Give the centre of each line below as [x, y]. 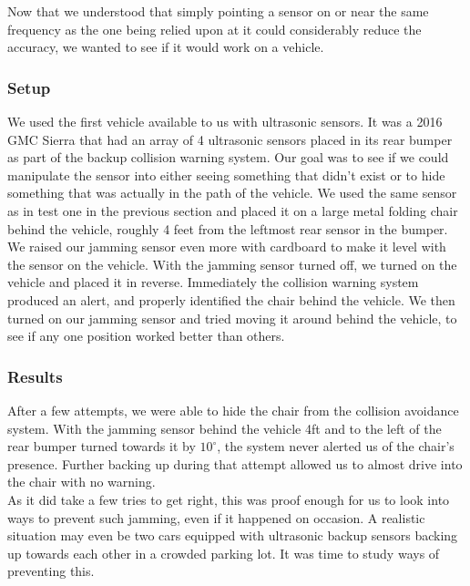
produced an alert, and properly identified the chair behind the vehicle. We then [231, 299]
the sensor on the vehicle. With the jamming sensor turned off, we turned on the [232, 264]
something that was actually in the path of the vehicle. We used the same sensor [232, 193]
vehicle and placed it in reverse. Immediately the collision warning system [213, 282]
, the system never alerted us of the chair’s [336, 446]
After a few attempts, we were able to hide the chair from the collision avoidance [233, 410]
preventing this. [51, 571]
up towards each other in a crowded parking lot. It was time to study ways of [224, 553]
